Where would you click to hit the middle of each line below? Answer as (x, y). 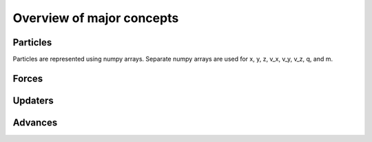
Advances (35, 122)
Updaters (33, 100)
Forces (28, 78)
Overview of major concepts (96, 18)
